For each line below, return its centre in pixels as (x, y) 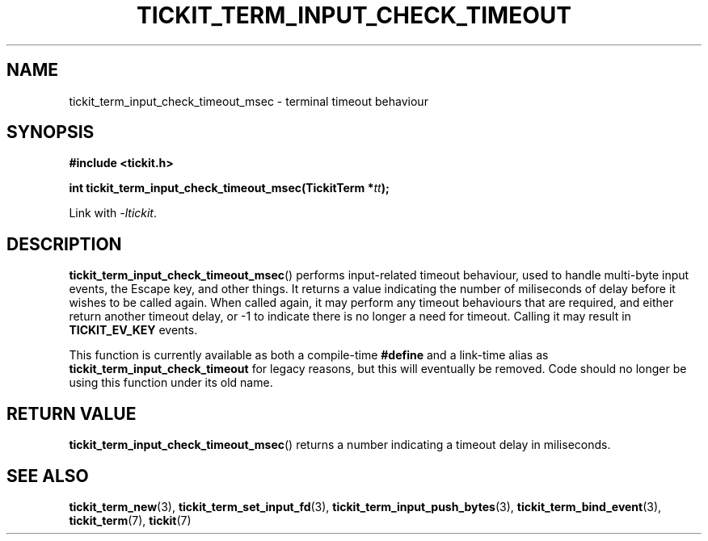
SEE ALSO (48, 476)
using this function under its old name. (171, 383)
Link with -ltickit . (113, 213)
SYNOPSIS (51, 132)
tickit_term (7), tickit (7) (130, 520)
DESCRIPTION (64, 244)
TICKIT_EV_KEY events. (133, 330)
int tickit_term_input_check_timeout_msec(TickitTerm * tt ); (229, 188)
